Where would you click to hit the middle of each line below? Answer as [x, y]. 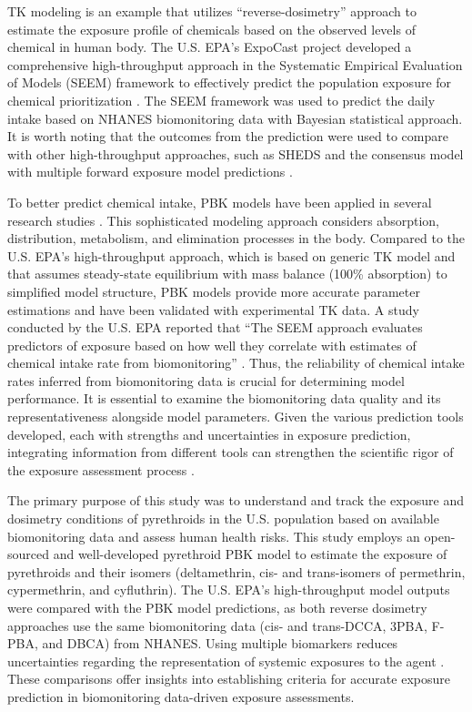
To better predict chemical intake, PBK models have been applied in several [220, 202]
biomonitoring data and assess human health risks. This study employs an [214, 536]
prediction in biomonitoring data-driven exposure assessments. [181, 696]
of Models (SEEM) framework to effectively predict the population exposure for [230, 82]
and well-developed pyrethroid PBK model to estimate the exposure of [250, 554]
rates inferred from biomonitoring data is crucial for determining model [206, 380]
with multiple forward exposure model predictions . [150, 172]
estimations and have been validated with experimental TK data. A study [213, 309]
